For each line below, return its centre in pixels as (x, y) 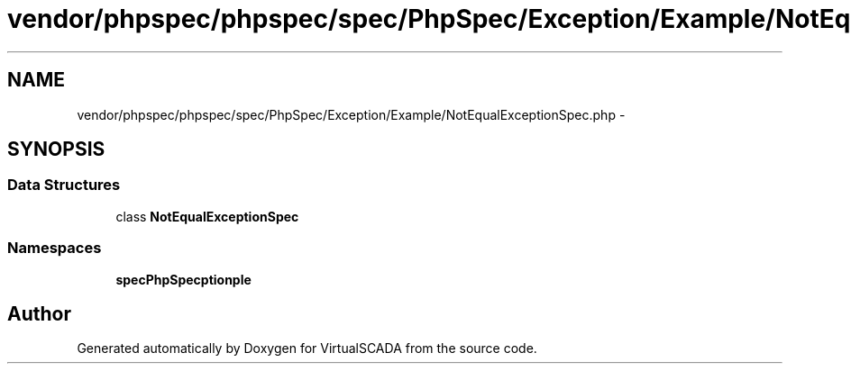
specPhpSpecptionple (183, 279)
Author (39, 313)
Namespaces (55, 248)
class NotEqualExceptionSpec (207, 216)
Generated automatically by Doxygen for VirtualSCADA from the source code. (307, 348)
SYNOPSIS (56, 149)
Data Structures (64, 185)
